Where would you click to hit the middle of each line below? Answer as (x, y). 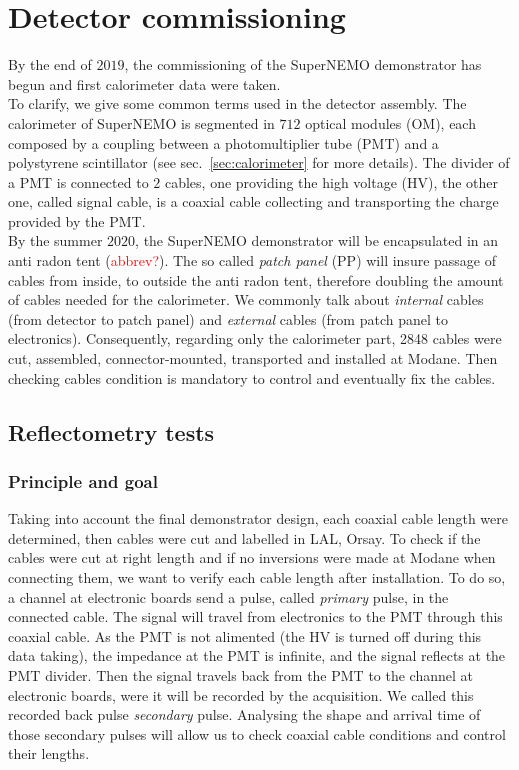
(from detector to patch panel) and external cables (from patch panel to (228, 318)
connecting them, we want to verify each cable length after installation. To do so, (257, 577)
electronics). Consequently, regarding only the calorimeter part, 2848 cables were (255, 338)
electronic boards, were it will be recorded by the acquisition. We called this (241, 694)
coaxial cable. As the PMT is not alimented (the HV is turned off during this (245, 635)
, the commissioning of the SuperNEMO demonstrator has (303, 64)
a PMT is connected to (78, 181)
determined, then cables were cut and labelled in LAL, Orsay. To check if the (244, 537)
